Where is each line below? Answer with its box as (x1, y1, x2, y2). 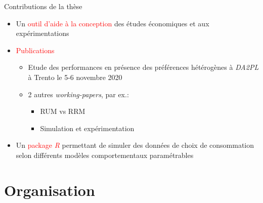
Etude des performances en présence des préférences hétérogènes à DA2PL (28, 62, 259, 72)
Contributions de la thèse (4, 1, 82, 11)
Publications (16, 45, 55, 55)
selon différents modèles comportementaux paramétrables (16, 149, 194, 160)
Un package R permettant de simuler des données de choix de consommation (16, 140, 254, 150)
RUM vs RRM (40, 106, 85, 116)
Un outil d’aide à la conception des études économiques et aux (16, 18, 209, 28)
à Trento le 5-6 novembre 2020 (28, 71, 122, 82)
